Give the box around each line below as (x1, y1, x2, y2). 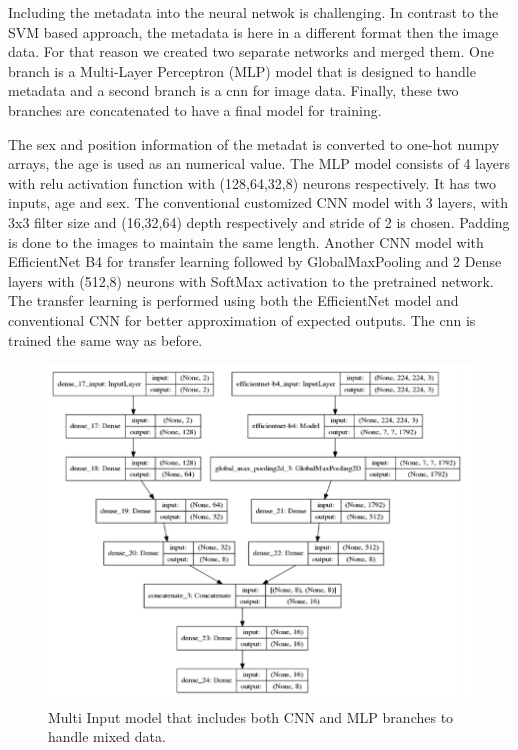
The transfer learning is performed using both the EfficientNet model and (8, 290, 459, 311)
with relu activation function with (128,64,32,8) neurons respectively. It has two (8, 172, 497, 193)
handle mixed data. (48, 726, 166, 747)
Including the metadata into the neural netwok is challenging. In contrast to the (8, 2, 499, 22)
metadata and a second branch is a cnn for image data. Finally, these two (8, 80, 459, 101)
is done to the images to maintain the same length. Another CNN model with (8, 231, 484, 252)
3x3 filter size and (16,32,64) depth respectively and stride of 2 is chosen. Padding (8, 211, 510, 232)
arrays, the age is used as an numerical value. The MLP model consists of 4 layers (8, 153, 510, 174)
